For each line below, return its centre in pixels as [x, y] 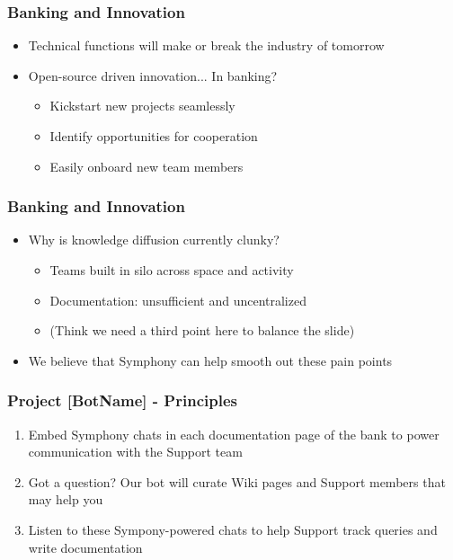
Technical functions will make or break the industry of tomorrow [206, 45]
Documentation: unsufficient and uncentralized [178, 300]
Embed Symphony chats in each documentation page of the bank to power [234, 434]
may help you [66, 499]
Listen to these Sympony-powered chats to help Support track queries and [233, 529]
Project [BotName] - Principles [122, 400]
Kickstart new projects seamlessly [142, 106]
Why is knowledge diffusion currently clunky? [154, 240]
